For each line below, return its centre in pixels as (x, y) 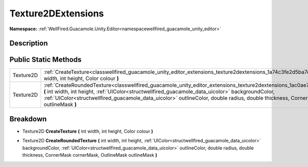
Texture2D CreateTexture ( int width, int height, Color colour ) (88, 131)
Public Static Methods (45, 60)
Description (29, 43)
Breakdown (28, 119)
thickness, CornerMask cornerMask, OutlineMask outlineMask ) (90, 155)
